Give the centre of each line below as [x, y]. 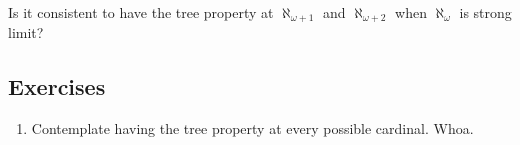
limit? [26, 32]
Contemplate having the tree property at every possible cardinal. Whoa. [252, 128]
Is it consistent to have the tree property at [141, 12]
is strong [485, 12]
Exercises [57, 86]
